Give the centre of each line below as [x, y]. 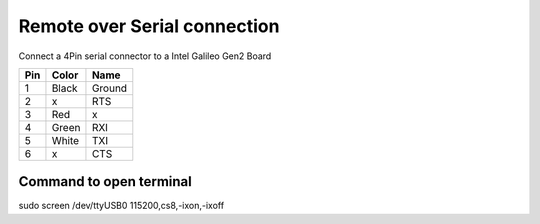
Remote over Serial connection [149, 26]
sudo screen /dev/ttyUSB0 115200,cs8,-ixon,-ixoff [121, 206]
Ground [109, 88]
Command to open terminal [105, 181]
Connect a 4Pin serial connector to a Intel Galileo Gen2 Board [145, 56]
